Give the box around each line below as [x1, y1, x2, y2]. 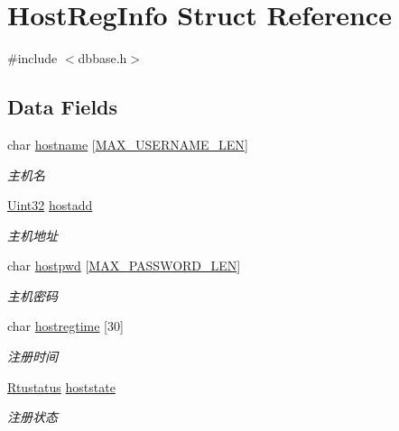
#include [7, 49, 58, 68]
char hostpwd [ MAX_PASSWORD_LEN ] [7, 256, 241, 275]
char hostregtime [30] [7, 316, 124, 335]
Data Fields [7, 93, 118, 121]
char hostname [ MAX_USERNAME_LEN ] [7, 134, 248, 153]
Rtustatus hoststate [7, 377, 116, 396]
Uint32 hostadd [7, 196, 93, 215]
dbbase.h [78, 49, 127, 68]
